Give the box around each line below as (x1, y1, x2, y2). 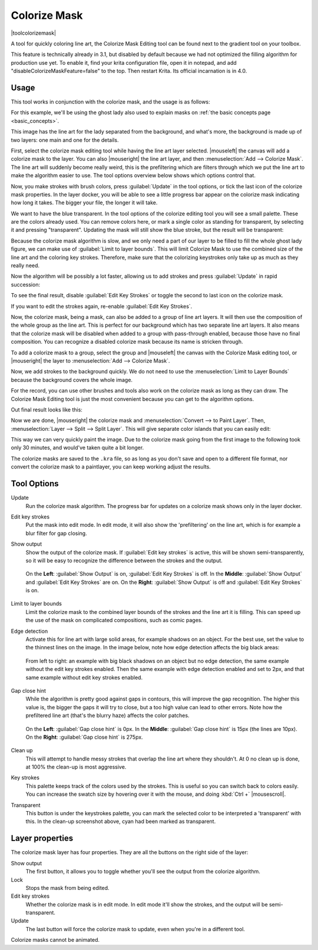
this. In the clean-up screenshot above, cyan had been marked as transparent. (25, 818, 216, 825)
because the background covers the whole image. (11, 376, 132, 383)
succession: (11, 281, 41, 288)
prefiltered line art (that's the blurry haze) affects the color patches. (25, 712, 190, 719)
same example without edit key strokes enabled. (25, 674, 143, 681)
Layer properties (11, 833, 74, 843)
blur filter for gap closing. (25, 530, 88, 537)
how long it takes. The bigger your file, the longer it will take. (11, 199, 158, 206)
